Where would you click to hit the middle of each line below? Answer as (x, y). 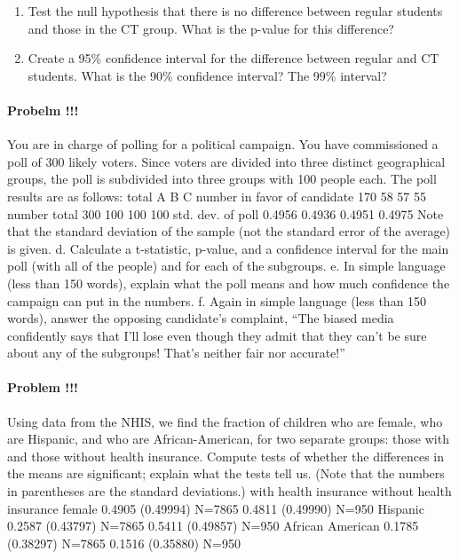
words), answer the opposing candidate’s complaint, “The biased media (201, 318)
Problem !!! (43, 387)
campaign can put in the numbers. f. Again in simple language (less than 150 (217, 300)
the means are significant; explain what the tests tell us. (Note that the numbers (226, 473)
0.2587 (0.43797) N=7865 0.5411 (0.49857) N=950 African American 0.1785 (213, 526)
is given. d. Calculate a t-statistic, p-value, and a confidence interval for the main (228, 248)
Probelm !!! (43, 110)
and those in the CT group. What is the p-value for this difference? (211, 28)
